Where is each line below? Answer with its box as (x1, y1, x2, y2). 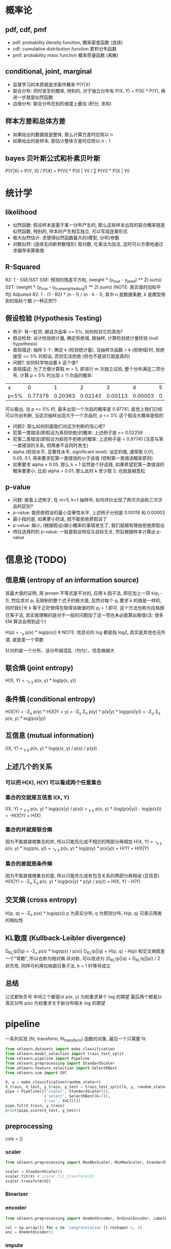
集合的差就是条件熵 (5, 860, 52, 867)
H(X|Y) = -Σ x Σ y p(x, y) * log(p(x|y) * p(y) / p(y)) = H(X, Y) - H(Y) (5, 879, 141, 886)
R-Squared (5, 262, 41, 271)
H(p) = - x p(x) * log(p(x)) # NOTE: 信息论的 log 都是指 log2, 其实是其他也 (5, 629, 157, 636)
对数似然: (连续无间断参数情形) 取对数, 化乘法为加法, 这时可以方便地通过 (12, 241, 163, 247)
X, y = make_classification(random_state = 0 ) (5, 1079, 101, 1084)
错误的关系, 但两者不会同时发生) (21, 442, 89, 448)
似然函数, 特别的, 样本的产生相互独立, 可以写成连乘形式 (12, 228, 128, 234)
